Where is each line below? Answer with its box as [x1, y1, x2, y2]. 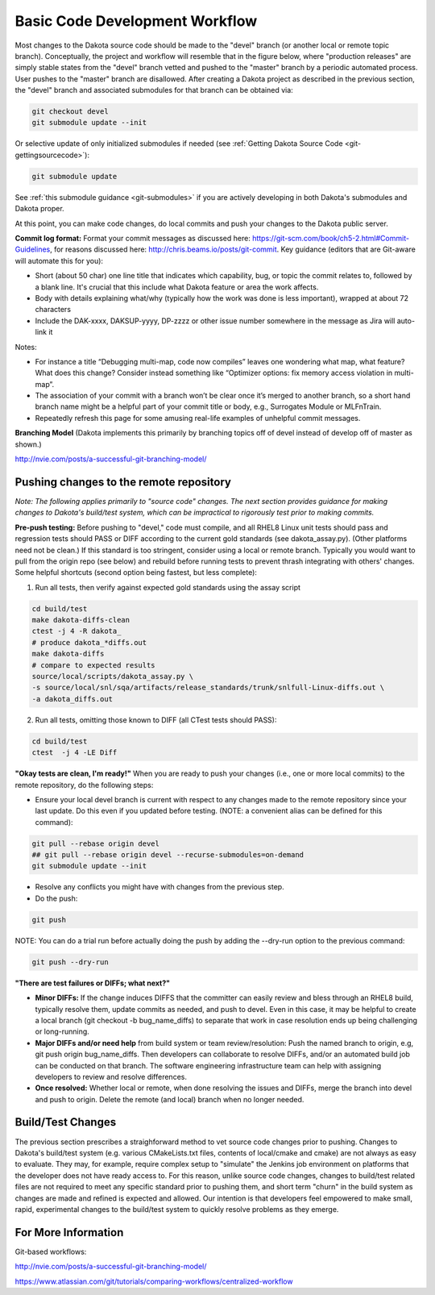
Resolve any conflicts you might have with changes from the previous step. [35, 882, 285, 892]
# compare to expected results [31, 660, 156, 669]
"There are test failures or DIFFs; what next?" [14, 978, 171, 988]
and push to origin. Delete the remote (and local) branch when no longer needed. [35, 1094, 304, 1104]
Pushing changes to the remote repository [14, 475, 231, 489]
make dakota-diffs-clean [31, 615, 130, 625]
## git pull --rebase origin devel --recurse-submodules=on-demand [31, 851, 304, 860]
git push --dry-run [31, 957, 109, 967]
